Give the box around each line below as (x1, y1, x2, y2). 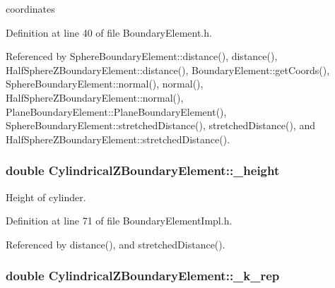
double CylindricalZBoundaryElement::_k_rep (6, 267, 280, 284)
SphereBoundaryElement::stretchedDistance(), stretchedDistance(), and (6, 118, 315, 133)
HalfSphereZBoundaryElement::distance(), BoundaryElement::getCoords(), (6, 62, 330, 77)
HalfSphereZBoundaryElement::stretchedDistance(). (6, 131, 230, 146)
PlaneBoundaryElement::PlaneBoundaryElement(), (6, 104, 227, 119)
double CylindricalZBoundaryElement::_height (6, 162, 280, 179)
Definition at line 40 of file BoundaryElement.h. (6, 25, 212, 40)
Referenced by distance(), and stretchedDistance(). (6, 236, 225, 251)
